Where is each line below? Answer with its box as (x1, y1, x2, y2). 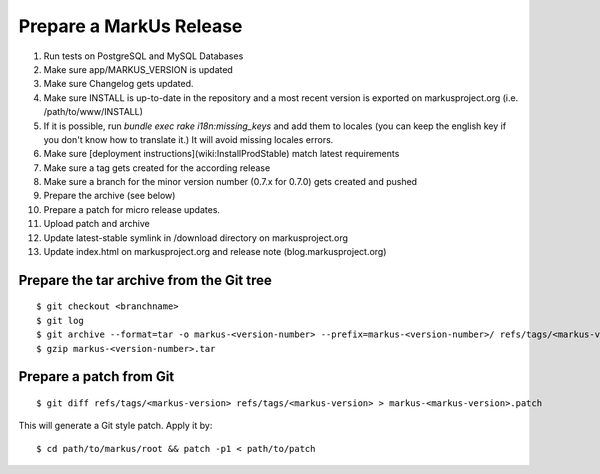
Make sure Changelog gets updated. (43, 78, 194, 90)
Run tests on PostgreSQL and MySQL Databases (43, 50, 244, 62)
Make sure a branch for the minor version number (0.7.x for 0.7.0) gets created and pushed (43, 176, 418, 188)
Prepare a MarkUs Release (18, 15, 243, 37)
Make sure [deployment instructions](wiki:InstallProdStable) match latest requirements (43, 148, 400, 160)
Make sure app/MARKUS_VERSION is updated (43, 63, 234, 75)
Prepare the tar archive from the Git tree (18, 271, 272, 289)
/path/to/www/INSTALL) (43, 106, 144, 118)
